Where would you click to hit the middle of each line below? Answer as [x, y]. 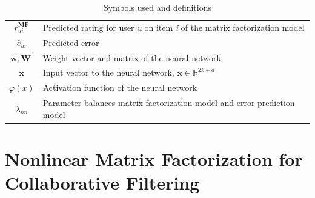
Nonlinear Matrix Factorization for [154, 158]
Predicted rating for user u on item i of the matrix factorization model [174, 27]
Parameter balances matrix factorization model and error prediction [169, 103]
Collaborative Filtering [102, 183]
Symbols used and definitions [157, 7]
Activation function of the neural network [120, 87]
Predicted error [71, 42]
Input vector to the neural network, [108, 72]
